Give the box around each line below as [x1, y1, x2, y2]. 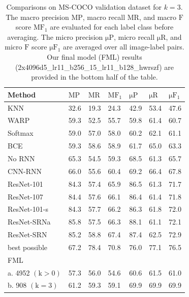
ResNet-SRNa [8, 216, 51, 227]
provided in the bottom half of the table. [31, 71, 158, 82]
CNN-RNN [8, 165, 42, 176]
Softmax [8, 128, 34, 138]
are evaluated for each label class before [50, 21, 174, 32]
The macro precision [6, 11, 69, 22]
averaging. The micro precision [7, 31, 103, 42]
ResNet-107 [8, 191, 43, 202]
